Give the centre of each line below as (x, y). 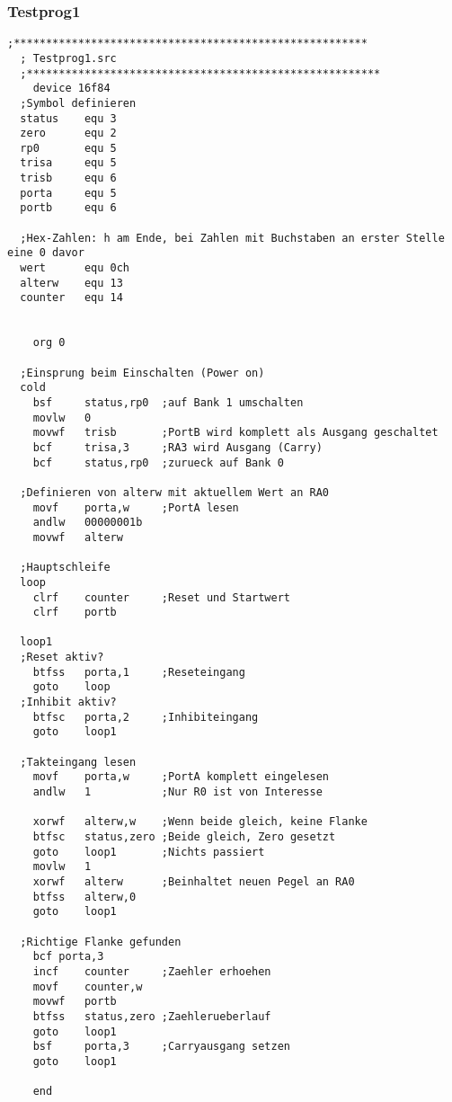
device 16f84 (71, 89)
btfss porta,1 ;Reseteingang (139, 672)
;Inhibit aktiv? (68, 702)
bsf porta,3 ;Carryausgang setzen (161, 1047)
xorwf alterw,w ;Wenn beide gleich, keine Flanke (200, 822)
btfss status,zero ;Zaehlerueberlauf (152, 1016)
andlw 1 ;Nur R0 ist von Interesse (177, 792)
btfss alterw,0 (84, 897)
